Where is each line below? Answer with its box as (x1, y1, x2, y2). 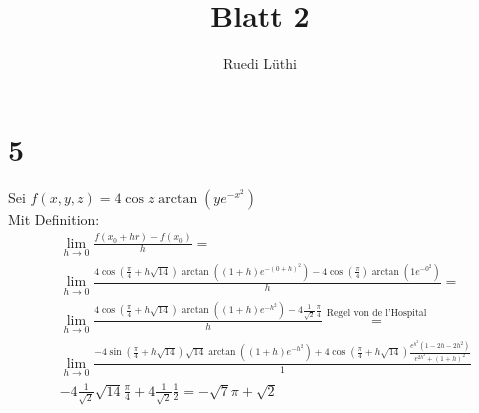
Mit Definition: (8, 208, 100, 229)
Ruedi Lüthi (223, 53, 297, 74)
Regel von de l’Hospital (326, 308, 427, 319)
